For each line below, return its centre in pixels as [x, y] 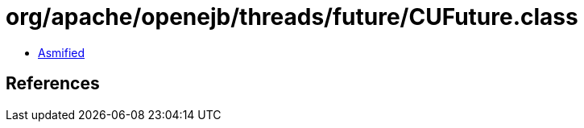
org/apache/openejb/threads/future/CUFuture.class [292, 17]
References [53, 84]
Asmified [62, 52]
